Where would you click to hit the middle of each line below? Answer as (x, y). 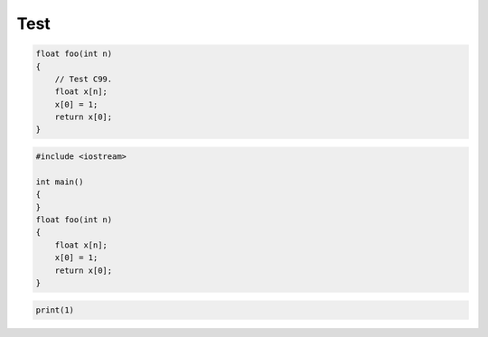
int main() (60, 182)
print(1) (55, 310)
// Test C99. (84, 79)
